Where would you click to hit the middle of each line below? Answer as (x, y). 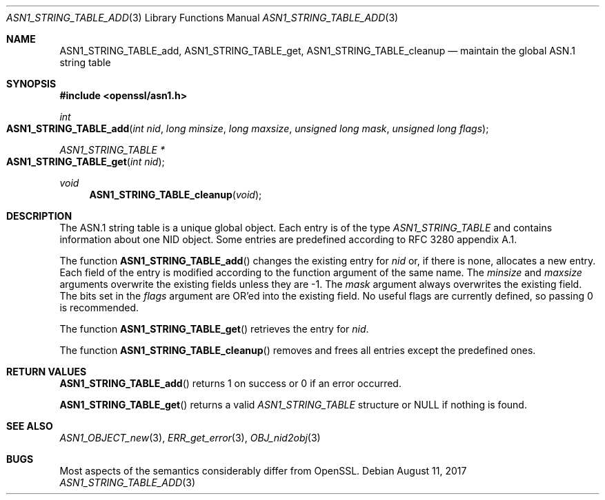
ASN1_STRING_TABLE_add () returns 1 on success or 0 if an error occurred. (230, 383)
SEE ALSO (30, 426)
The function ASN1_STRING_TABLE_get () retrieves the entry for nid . (214, 329)
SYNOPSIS (31, 84)
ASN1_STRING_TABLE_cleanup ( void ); (176, 195)
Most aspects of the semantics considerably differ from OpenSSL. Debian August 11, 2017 (263, 471)
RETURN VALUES (47, 372)
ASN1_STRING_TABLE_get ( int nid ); (86, 162)
